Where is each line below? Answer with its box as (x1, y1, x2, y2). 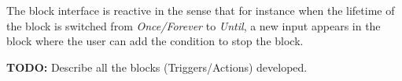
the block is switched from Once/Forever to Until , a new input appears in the (6, 17, 381, 33)
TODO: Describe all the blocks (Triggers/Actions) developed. (6, 58, 308, 75)
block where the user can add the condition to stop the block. (6, 33, 304, 49)
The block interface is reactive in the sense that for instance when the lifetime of (6, 2, 395, 18)
